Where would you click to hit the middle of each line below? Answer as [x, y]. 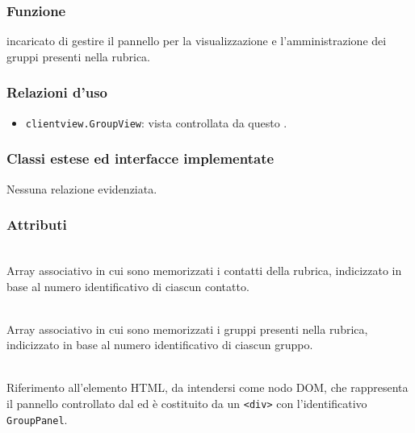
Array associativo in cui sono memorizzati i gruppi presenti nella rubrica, [187, 329]
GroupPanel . [37, 419]
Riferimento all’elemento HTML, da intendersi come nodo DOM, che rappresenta [207, 387]
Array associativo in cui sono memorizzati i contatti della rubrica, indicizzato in [204, 270]
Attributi [37, 225]
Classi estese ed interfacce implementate [140, 158]
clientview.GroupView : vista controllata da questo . [156, 122]
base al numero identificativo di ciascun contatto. [128, 286]
